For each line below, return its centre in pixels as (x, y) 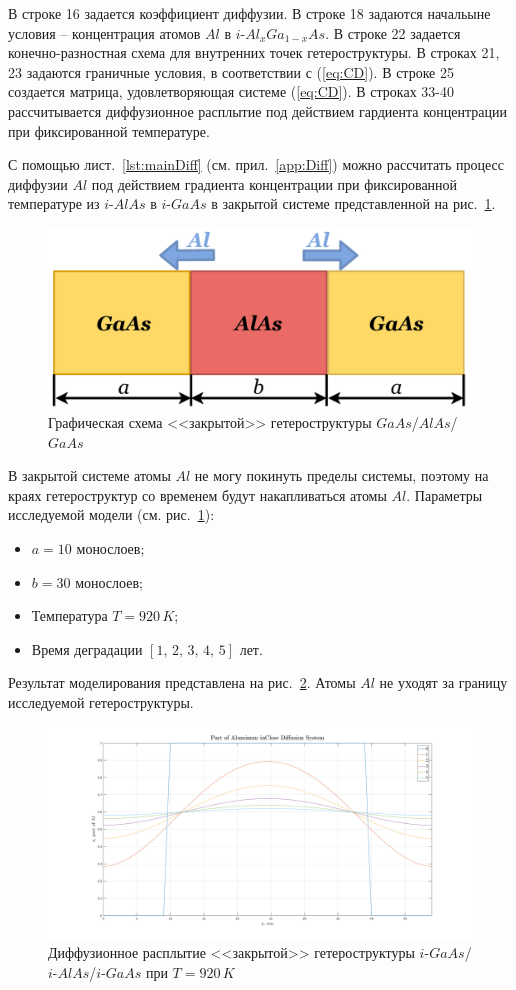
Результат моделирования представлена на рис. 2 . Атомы (182, 682)
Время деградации (87, 648)
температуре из (54, 203)
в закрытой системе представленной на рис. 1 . (353, 203)
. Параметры (444, 494)
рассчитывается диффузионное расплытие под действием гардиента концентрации (257, 110)
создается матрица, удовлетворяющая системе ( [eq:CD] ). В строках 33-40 (231, 91)
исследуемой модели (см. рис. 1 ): (111, 514)
